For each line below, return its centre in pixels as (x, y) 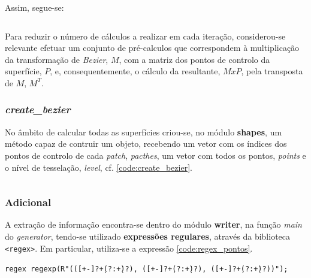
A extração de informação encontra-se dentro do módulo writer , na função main (153, 224)
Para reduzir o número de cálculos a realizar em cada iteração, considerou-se (145, 36)
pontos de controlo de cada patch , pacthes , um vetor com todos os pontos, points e (155, 155)
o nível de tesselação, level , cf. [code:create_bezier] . (99, 167)
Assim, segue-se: (34, 7)
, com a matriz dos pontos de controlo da (194, 59)
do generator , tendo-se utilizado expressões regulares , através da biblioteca (148, 236)
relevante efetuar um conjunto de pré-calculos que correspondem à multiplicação (152, 48)
